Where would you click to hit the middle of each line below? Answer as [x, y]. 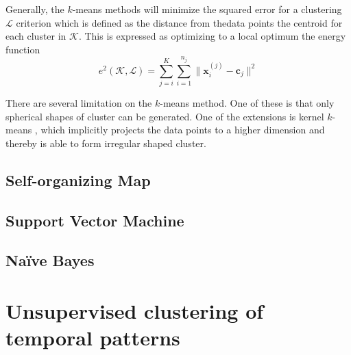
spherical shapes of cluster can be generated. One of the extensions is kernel [165, 116]
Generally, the [35, 9]
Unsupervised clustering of [135, 311]
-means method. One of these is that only [247, 103]
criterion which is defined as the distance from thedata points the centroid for [179, 22]
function [23, 49]
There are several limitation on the [79, 103]
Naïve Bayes [50, 260]
